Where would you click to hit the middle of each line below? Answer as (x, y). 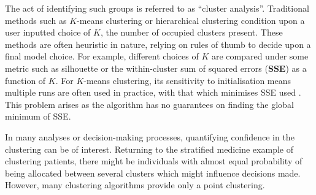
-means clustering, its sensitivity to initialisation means (187, 80)
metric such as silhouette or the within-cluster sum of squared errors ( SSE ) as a (156, 68)
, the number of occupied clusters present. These (191, 32)
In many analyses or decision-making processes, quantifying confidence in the (150, 136)
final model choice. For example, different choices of (102, 56)
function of (25, 80)
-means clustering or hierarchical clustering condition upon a (191, 20)
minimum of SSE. (38, 116)
